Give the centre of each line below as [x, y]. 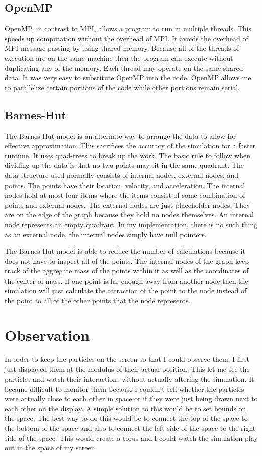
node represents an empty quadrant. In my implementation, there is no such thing [131, 224]
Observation [47, 335]
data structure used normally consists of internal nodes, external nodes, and [122, 175]
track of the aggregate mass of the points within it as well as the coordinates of [127, 271]
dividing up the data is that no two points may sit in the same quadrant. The [124, 165]
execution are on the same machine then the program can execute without [119, 58]
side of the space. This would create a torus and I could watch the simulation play [131, 438]
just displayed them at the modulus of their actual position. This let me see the [127, 369]
